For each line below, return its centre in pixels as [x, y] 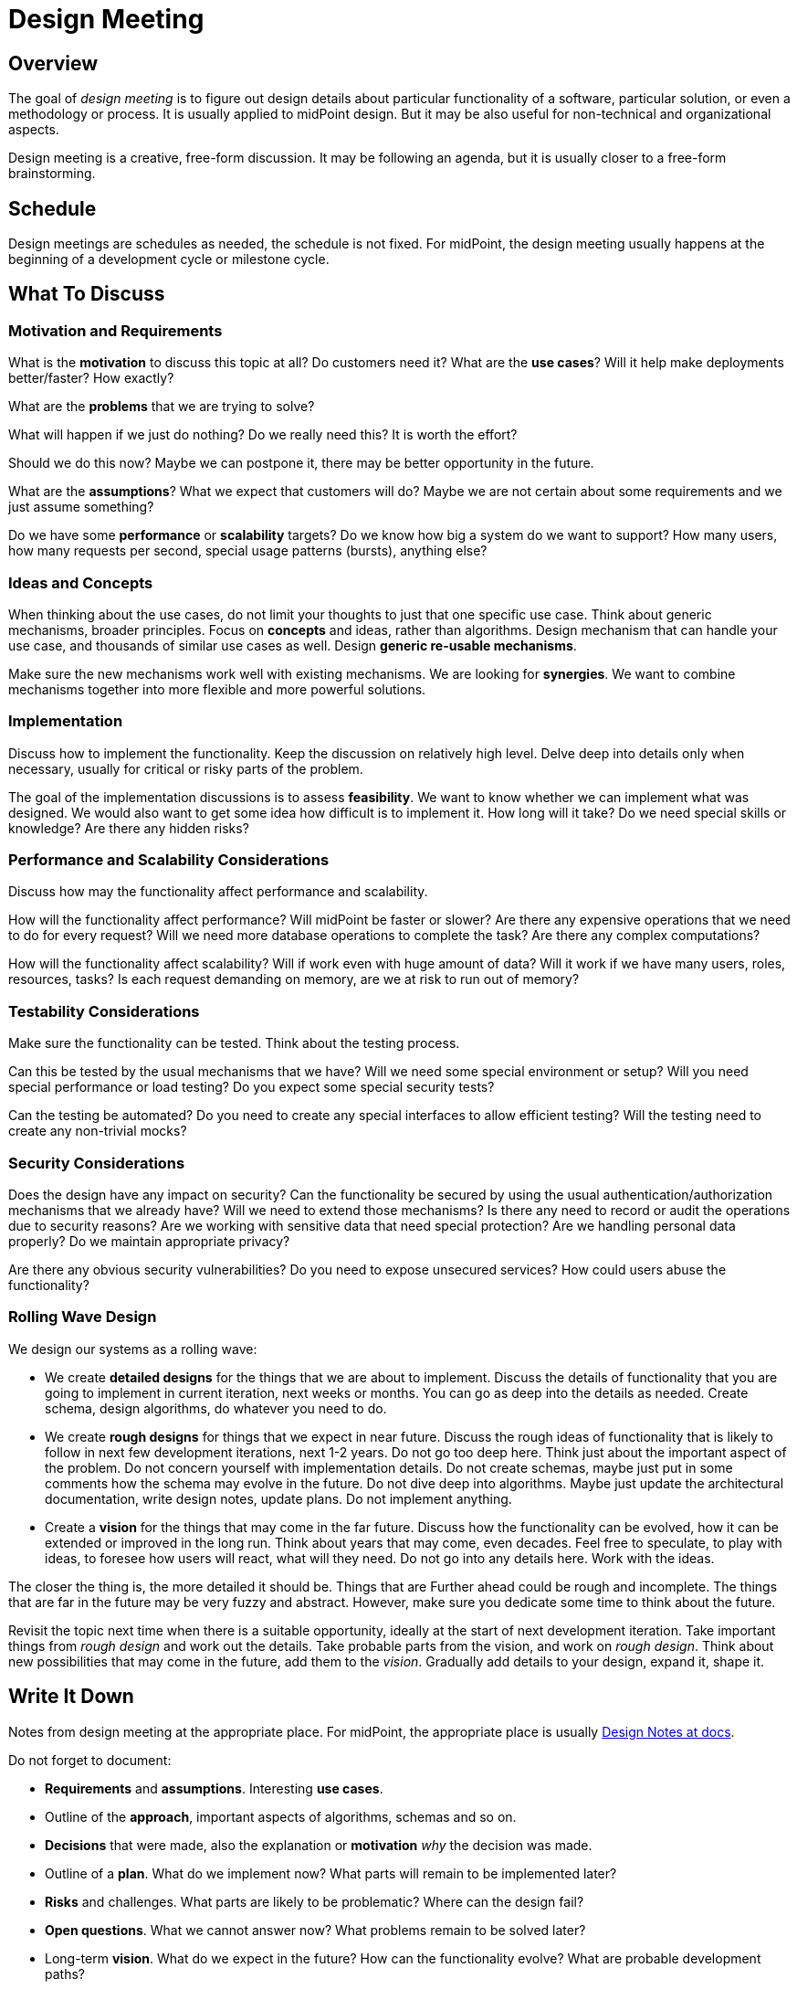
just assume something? [81, 507]
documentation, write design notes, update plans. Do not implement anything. [278, 1498]
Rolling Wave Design [83, 1317]
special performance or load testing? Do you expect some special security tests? [252, 1087]
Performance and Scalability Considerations [169, 860]
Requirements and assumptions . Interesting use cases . [214, 1788]
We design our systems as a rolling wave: [133, 1349]
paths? [65, 1973]
